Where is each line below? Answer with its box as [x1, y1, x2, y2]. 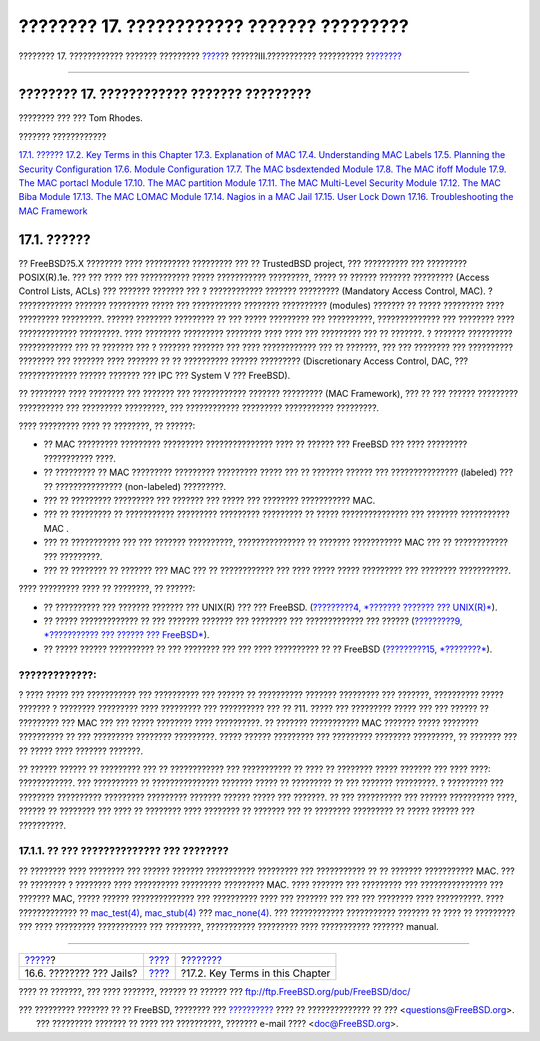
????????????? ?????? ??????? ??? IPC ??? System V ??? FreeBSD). [18, 369, 291, 381]
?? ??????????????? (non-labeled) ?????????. [43, 480, 227, 492]
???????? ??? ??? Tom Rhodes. [18, 112, 144, 124]
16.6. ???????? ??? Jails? [24, 966, 138, 980]
